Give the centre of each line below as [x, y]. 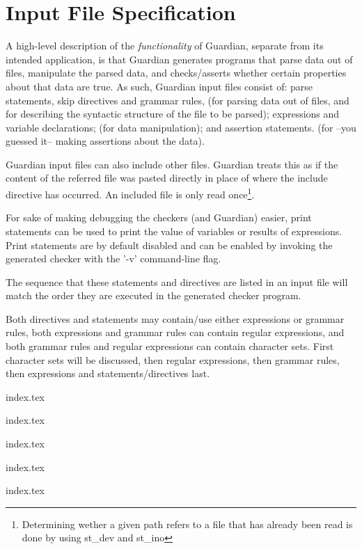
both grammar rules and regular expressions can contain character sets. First [170, 346]
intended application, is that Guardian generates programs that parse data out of [179, 59]
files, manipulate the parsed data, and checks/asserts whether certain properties [176, 73]
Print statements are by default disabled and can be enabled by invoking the [169, 245]
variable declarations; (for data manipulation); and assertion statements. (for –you [181, 127]
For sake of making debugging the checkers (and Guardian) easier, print [159, 217]
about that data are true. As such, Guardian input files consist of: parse [159, 86]
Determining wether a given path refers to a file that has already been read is [187, 524]
